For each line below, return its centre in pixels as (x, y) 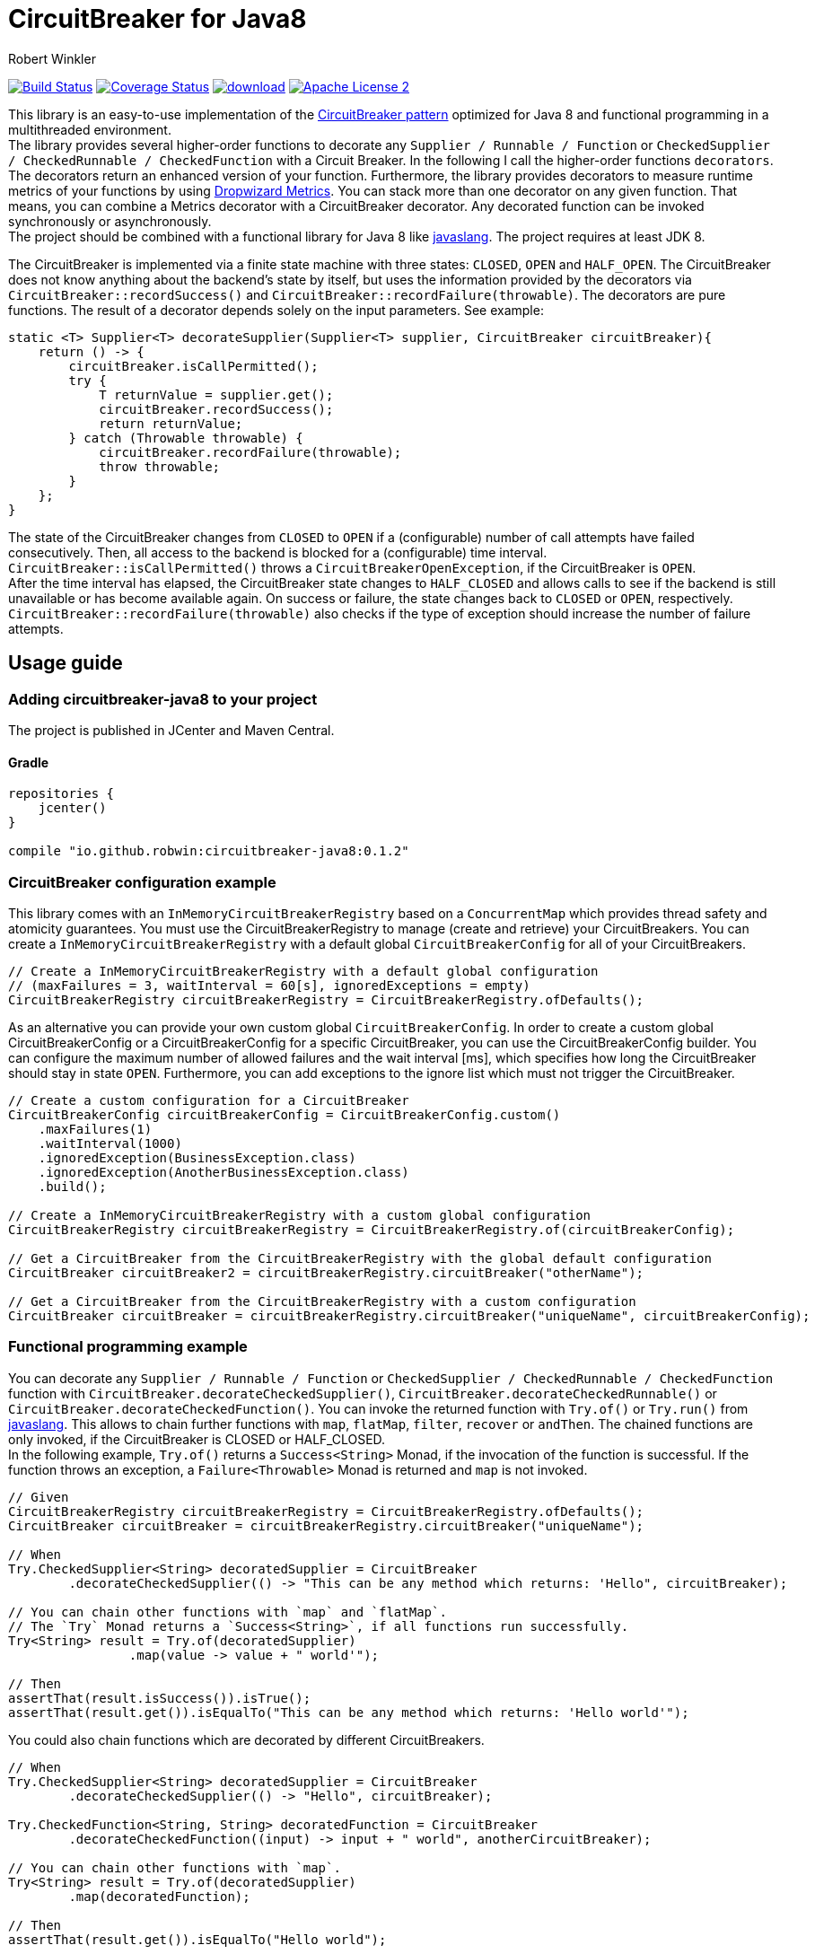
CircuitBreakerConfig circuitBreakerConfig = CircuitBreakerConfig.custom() (285, 1114)
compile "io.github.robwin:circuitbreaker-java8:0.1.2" (209, 851)
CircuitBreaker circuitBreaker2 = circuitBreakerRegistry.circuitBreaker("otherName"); (326, 1272)
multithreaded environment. (90, 129)
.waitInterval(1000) (110, 1143)
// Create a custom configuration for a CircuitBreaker (209, 1100)
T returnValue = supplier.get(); (216, 394)
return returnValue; (171, 423)
